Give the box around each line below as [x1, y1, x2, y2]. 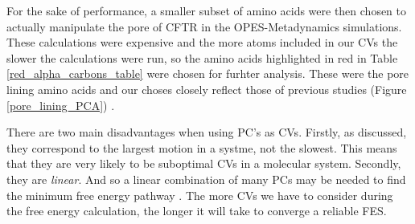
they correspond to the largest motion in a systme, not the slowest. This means [6, 139, 397, 156]
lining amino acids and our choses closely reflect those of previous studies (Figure [6, 80, 407, 97]
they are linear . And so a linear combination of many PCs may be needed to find [6, 170, 406, 187]
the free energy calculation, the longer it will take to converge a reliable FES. [6, 202, 387, 219]
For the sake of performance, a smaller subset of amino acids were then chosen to [6, 2, 407, 18]
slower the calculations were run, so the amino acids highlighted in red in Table [6, 49, 398, 66]
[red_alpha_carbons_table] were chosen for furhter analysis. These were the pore [6, 65, 409, 82]
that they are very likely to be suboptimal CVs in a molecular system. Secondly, [6, 155, 401, 172]
